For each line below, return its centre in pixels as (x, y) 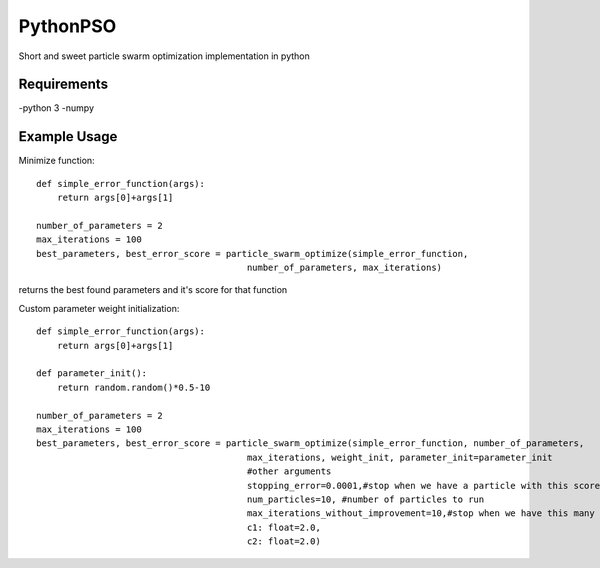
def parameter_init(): (92, 373)
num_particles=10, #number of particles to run (365, 499)
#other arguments (289, 471)
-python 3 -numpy (56, 108)
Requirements (63, 84)
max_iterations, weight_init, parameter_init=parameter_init (400, 457)
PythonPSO (67, 26)
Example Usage (68, 136)
